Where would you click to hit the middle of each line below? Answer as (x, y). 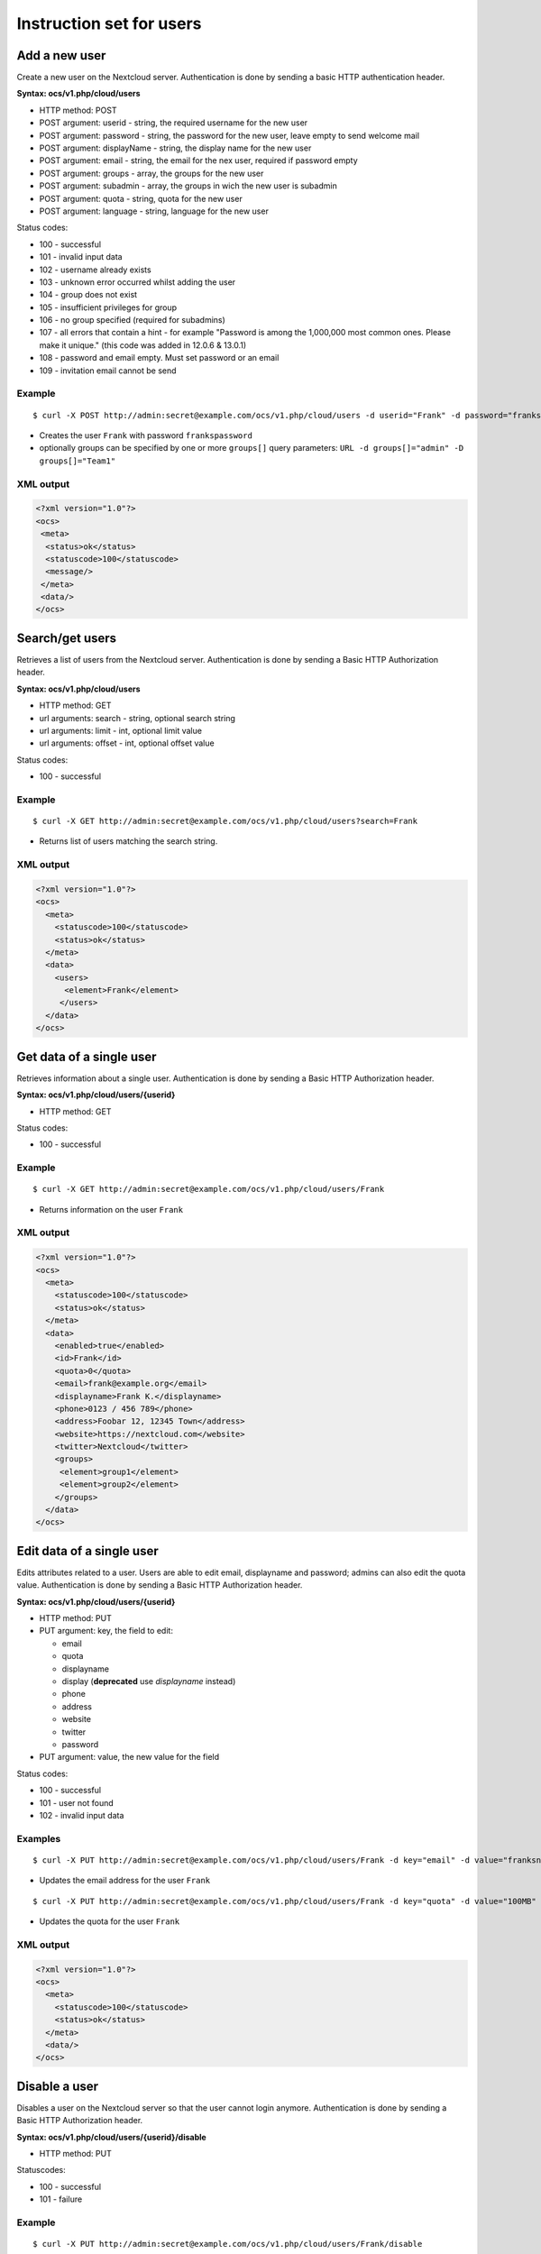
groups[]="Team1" (78, 461)
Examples (39, 1838)
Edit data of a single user (87, 1551)
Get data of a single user (87, 1056)
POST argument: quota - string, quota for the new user (141, 198)
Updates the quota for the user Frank (110, 1921)
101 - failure (61, 2199)
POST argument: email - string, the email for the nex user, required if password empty (198, 160)
